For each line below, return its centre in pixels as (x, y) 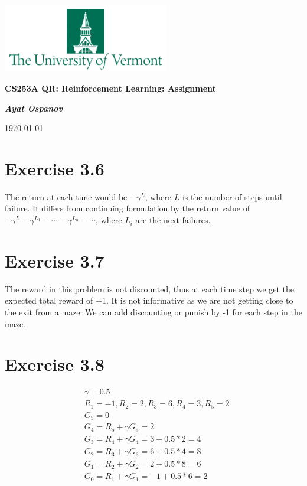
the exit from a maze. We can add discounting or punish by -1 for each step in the (153, 312)
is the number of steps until (232, 196)
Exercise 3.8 (55, 364)
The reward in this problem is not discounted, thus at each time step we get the (150, 288)
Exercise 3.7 (55, 260)
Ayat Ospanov (34, 108)
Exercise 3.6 (55, 168)
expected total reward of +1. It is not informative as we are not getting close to (149, 300)
